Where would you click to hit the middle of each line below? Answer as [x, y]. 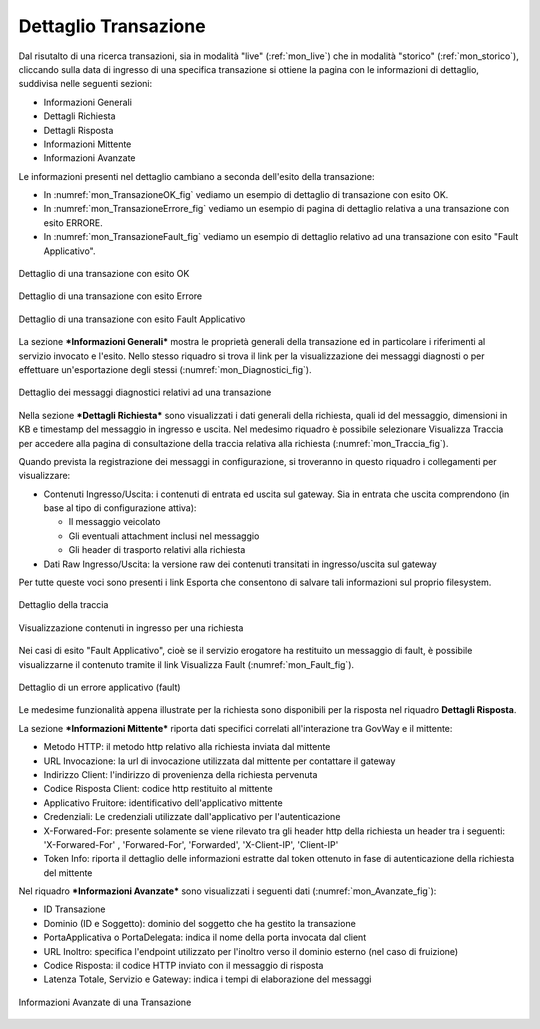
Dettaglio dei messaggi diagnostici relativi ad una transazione [145, 392]
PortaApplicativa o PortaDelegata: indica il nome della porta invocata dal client [205, 937]
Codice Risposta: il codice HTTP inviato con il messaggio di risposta [183, 966]
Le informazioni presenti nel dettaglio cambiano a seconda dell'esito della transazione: [196, 176]
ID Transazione [74, 909]
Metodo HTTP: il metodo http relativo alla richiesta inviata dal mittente [187, 747]
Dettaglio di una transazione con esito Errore [110, 296]
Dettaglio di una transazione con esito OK [104, 274]
